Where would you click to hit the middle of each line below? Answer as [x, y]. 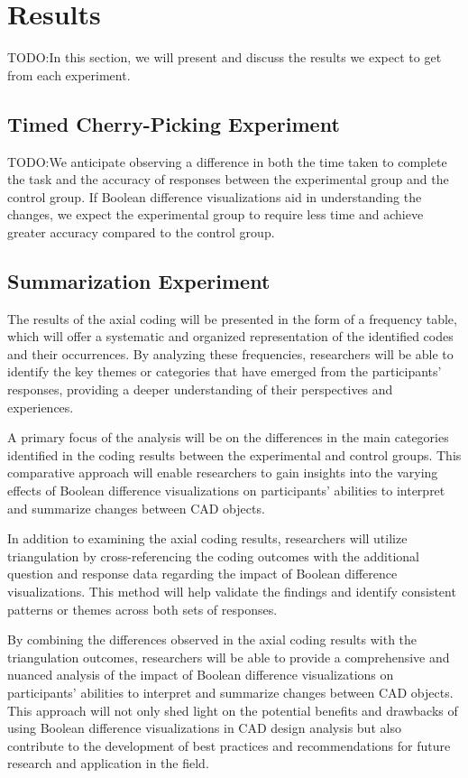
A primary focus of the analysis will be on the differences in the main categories [228, 437]
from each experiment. [69, 74]
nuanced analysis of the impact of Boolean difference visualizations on [201, 675]
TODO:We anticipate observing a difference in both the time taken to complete [227, 161]
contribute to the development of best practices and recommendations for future [229, 745]
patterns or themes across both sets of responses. [142, 609]
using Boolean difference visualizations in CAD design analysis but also [204, 728]
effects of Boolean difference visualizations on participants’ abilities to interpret [226, 491]
